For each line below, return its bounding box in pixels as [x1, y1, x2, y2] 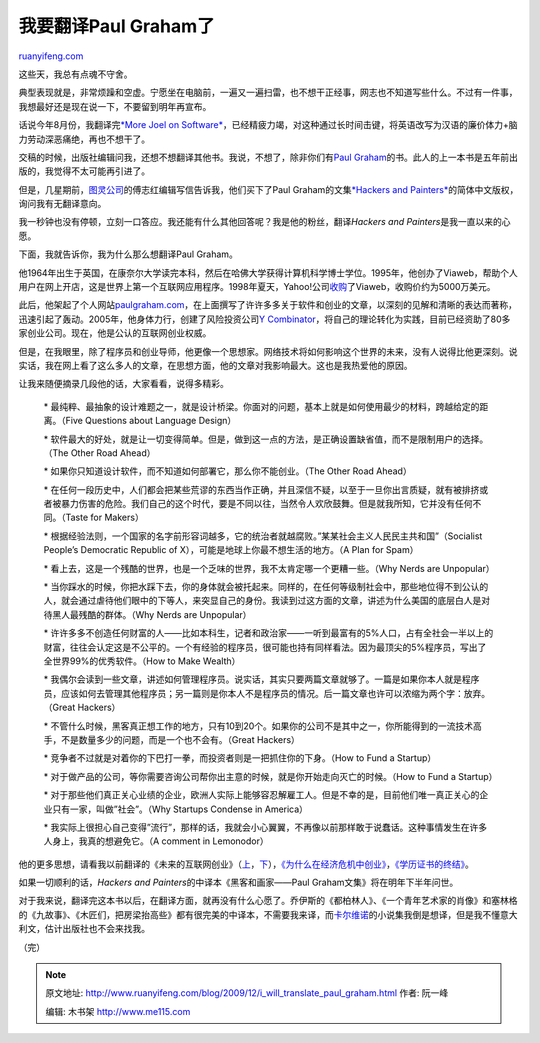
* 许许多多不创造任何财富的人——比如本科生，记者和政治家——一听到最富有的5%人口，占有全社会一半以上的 [43, 627, 494, 639]
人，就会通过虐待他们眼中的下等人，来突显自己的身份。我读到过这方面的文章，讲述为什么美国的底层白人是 [43, 595, 482, 607]
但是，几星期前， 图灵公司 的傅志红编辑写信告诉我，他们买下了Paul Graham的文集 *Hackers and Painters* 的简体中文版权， [18, 183, 519, 195]
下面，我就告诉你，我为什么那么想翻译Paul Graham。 [18, 248, 239, 260]
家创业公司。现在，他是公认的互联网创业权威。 [18, 327, 212, 339]
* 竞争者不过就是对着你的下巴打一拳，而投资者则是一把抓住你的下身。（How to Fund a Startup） [43, 752, 437, 764]
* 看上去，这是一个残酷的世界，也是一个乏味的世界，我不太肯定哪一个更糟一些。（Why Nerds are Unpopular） [43, 562, 495, 574]
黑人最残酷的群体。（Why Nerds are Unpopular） [51, 608, 252, 620]
